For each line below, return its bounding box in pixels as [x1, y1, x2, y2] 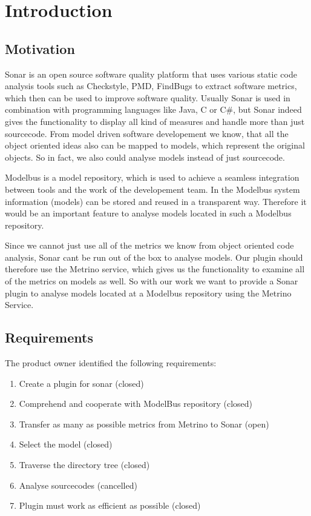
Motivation [5, 39, 75, 58]
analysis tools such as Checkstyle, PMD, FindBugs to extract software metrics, [5, 79, 297, 92]
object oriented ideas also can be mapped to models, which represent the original [5, 139, 305, 152]
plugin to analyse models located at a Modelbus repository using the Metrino [5, 286, 292, 299]
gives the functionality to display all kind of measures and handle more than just [5, 115, 305, 127]
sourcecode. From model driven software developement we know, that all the [5, 127, 289, 139]
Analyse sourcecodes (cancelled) [19, 478, 137, 491]
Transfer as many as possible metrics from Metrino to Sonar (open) [19, 417, 269, 430]
